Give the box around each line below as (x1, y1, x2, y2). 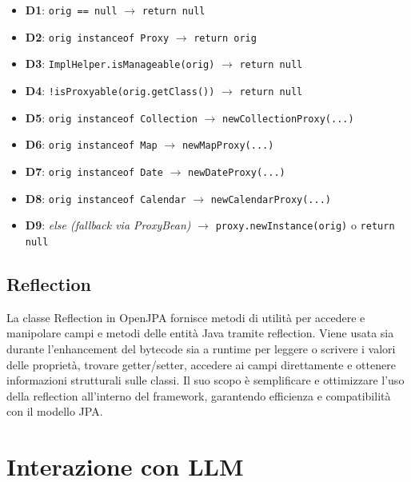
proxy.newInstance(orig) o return (215, 217, 395, 233)
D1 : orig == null (25, 2, 118, 18)
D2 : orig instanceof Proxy (25, 28, 170, 45)
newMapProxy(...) (182, 140, 274, 152)
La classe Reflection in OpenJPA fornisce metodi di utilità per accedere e (6, 309, 365, 325)
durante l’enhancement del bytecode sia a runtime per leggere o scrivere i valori (6, 340, 396, 357)
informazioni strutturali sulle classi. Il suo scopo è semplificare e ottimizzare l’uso (6, 372, 405, 388)
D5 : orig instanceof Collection (25, 109, 198, 125)
